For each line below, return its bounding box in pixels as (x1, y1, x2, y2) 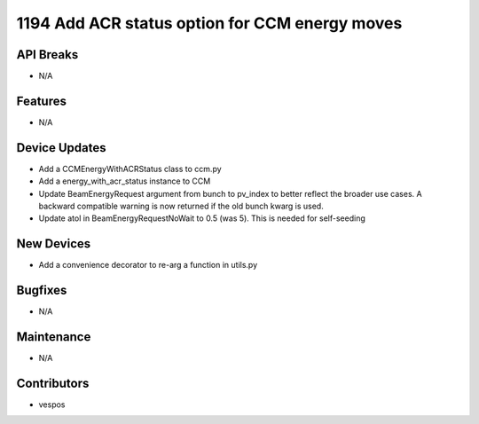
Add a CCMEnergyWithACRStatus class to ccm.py (38, 163, 222, 174)
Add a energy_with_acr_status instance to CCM (38, 176, 211, 186)
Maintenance (16, 329, 91, 345)
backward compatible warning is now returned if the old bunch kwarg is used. (38, 200, 324, 212)
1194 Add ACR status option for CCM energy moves (16, 13, 403, 33)
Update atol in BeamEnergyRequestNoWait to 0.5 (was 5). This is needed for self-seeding (38, 213, 365, 224)
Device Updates (16, 140, 106, 155)
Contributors (16, 375, 90, 390)
